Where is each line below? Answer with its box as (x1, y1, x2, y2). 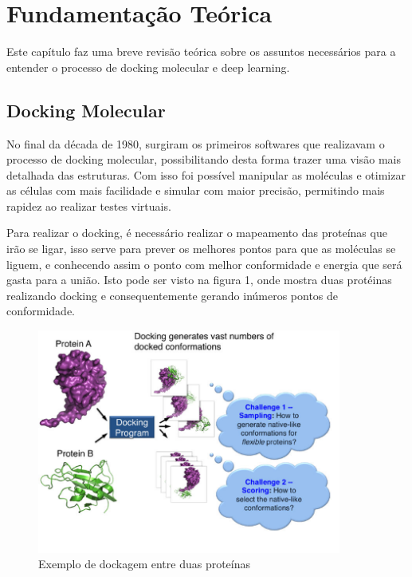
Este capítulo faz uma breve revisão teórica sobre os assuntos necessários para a (6, 43, 396, 60)
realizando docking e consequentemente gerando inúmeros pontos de (6, 287, 339, 303)
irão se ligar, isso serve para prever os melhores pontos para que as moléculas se (6, 240, 396, 257)
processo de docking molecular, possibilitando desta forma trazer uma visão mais (6, 151, 401, 168)
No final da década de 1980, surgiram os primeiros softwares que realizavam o (6, 135, 385, 152)
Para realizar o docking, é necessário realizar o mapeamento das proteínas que (6, 224, 387, 241)
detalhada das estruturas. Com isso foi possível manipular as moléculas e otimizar (6, 166, 406, 183)
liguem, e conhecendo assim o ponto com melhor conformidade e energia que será (6, 255, 402, 272)
